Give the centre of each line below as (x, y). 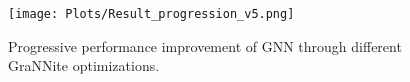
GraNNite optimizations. (84, 65)
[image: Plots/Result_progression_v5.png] (151, 14)
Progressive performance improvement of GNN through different (205, 45)
